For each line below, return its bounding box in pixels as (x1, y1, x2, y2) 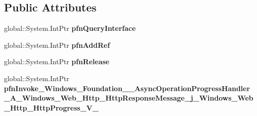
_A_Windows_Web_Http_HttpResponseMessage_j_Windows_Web (4, 93, 254, 103)
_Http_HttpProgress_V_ (4, 102, 99, 113)
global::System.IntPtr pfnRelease (4, 56, 109, 67)
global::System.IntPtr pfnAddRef (4, 39, 110, 50)
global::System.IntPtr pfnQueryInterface (4, 23, 136, 33)
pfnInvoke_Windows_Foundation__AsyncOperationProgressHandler (4, 83, 250, 93)
